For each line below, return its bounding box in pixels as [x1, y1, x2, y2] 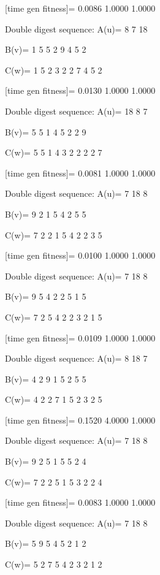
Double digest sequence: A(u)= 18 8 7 [5, 104, 148, 117]
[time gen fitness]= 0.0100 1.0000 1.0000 [5, 249, 156, 262]
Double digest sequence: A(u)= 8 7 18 [5, 22, 148, 35]
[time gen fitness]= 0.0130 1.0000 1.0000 [5, 84, 156, 97]
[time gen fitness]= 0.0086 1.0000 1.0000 [5, 2, 156, 14]
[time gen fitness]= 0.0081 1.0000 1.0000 [5, 166, 156, 179]
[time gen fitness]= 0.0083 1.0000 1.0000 [5, 496, 156, 509]
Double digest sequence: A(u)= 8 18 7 [5, 352, 148, 365]
